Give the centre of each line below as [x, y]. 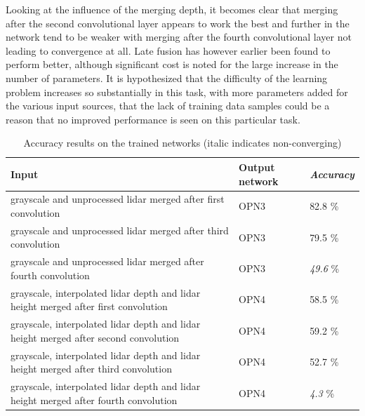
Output [257, 167]
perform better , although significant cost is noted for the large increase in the [172, 64]
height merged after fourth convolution [94, 400]
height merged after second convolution [95, 337]
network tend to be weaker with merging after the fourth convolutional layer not [179, 37]
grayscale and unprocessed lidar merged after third [120, 230]
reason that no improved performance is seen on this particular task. [153, 119]
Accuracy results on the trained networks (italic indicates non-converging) [182, 143]
